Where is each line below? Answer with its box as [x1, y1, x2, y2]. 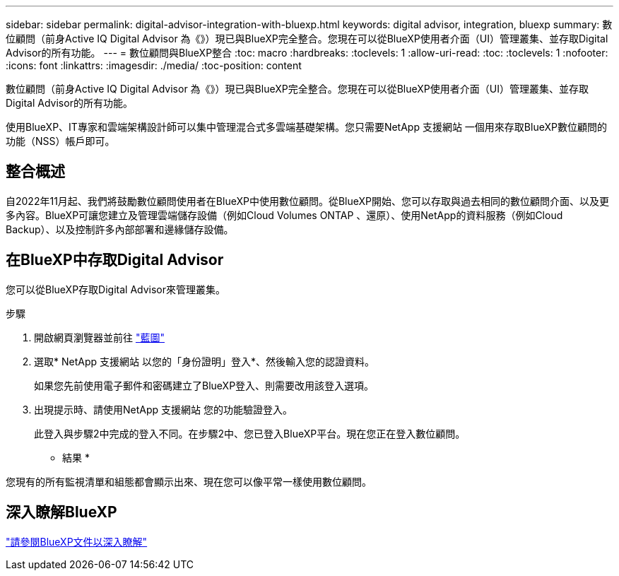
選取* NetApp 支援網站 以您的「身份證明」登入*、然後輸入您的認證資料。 [34, 355, 375, 368]
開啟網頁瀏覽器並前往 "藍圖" [34, 331, 165, 343]
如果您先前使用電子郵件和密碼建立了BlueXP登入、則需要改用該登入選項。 [34, 379, 375, 392]
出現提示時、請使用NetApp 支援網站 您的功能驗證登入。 [34, 403, 293, 416]
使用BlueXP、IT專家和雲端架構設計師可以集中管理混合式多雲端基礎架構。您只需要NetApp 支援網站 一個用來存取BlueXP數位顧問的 [6, 121, 607, 133]
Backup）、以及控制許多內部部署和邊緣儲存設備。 [6, 223, 234, 235]
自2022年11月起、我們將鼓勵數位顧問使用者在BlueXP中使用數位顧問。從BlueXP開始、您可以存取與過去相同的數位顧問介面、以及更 [6, 194, 610, 207]
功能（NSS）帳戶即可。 [6, 135, 115, 147]
